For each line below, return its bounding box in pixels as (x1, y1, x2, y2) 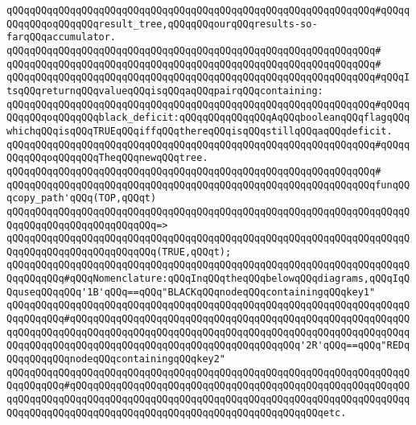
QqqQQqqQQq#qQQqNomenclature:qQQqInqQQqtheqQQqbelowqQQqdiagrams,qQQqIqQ (6, 273, 410, 285)
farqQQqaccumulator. (6, 31, 117, 43)
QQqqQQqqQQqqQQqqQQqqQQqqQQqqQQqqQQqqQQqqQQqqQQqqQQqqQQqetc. (6, 406, 347, 419)
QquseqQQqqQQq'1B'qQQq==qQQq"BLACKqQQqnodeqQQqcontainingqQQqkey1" (6, 286, 376, 298)
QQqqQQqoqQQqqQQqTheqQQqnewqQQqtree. (6, 152, 208, 164)
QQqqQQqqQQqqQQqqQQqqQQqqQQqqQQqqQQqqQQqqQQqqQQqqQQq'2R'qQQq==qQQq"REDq (6, 340, 410, 352)
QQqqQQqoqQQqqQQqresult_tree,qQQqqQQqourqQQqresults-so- (6, 18, 318, 30)
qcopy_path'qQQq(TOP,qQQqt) (6, 192, 157, 204)
